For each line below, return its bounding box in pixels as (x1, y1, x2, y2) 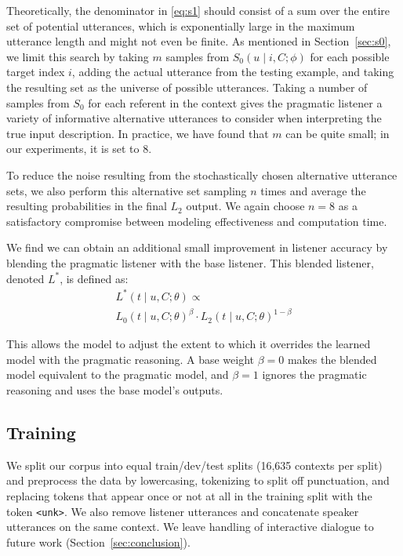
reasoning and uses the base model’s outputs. (6, 381, 223, 398)
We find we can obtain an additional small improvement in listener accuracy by (6, 239, 388, 256)
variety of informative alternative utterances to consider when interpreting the (6, 110, 382, 126)
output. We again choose (186, 198, 305, 214)
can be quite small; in (285, 125, 390, 141)
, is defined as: (60, 270, 129, 286)
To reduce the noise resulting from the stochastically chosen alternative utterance (6, 166, 398, 183)
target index (6, 64, 65, 80)
